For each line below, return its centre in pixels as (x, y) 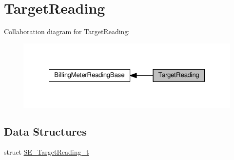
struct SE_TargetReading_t (47, 151)
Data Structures (45, 131)
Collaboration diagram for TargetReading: (67, 31)
